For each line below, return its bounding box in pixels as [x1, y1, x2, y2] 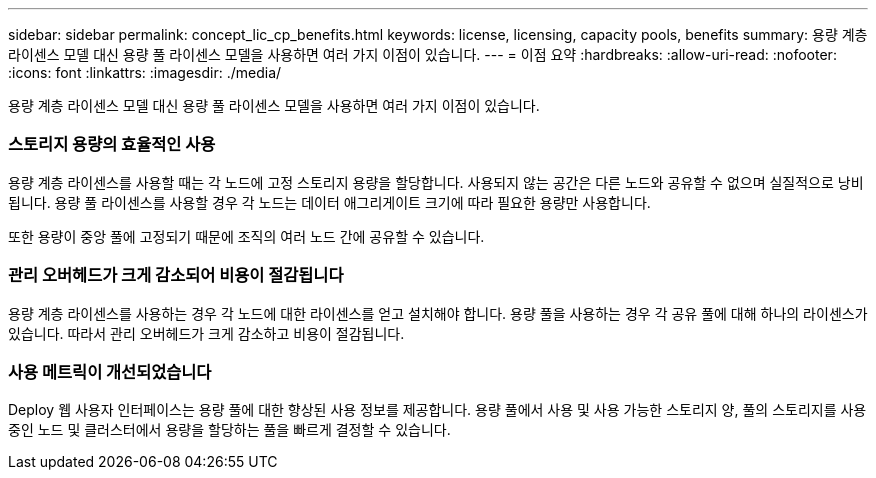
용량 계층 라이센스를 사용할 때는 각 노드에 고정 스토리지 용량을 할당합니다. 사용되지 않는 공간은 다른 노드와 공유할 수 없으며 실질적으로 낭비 [8, 173, 864, 191]
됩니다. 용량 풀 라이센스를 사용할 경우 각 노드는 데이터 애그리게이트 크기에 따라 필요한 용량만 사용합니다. [8, 193, 651, 211]
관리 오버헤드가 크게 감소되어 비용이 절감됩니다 [8, 265, 344, 286]
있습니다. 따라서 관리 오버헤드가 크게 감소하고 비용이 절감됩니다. [8, 324, 405, 342]
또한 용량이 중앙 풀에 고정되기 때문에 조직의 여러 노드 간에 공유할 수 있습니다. [8, 227, 485, 245]
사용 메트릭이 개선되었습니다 [8, 361, 212, 382]
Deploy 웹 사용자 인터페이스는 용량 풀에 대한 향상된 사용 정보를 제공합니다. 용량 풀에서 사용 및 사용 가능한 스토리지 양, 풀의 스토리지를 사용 [8, 401, 867, 419]
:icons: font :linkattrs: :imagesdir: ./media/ [8, 64, 282, 81]
